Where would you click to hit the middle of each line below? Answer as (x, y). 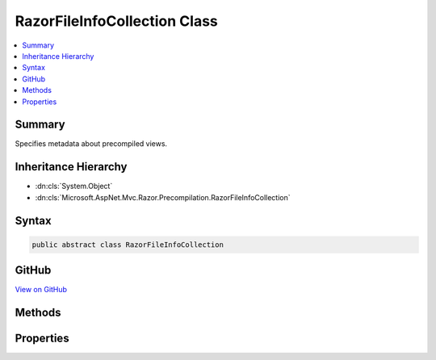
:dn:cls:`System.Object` (74, 186)
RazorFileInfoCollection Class (116, 21)
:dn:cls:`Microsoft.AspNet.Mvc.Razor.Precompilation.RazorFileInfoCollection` (163, 197)
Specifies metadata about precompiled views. (91, 144)
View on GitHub (41, 290)
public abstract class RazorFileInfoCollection (128, 245)
